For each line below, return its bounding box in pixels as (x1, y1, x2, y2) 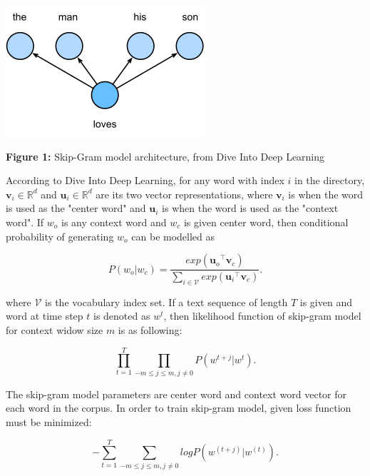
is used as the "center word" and (6, 201, 146, 216)
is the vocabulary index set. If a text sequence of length (45, 294, 288, 309)
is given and (299, 294, 352, 309)
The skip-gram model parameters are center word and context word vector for (6, 386, 347, 401)
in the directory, (294, 173, 365, 188)
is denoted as (93, 308, 150, 323)
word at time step (6, 308, 83, 323)
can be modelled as (131, 228, 215, 243)
